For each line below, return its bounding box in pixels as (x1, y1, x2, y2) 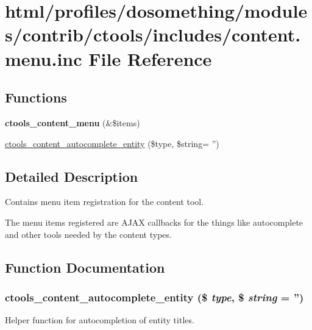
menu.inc (5, 46, 82, 71)
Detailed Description (5, 167, 138, 185)
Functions (5, 88, 67, 107)
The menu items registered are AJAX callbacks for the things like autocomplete (5, 215, 303, 228)
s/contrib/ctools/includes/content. (5, 22, 301, 47)
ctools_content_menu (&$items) (5, 116, 140, 129)
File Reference (88, 46, 212, 71)
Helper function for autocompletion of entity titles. (5, 314, 194, 326)
